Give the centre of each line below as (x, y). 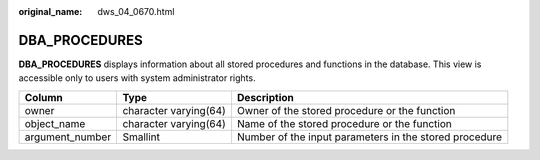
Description (265, 97)
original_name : (50, 11)
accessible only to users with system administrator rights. (137, 78)
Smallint (141, 137)
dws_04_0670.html (136, 11)
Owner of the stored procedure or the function (346, 110)
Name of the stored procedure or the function (344, 123)
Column (44, 97)
